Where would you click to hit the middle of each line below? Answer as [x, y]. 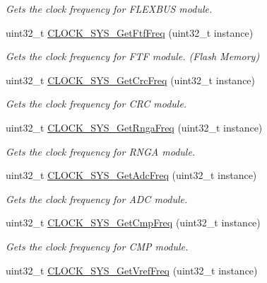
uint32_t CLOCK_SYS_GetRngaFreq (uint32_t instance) [134, 127]
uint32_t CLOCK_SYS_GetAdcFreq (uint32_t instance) [131, 175]
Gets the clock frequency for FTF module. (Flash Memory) [133, 56]
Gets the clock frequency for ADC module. [97, 198]
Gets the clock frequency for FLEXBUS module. [109, 8]
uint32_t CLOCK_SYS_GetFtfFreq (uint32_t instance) [130, 32]
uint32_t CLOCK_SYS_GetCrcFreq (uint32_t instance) [131, 80]
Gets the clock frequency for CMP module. [97, 246]
